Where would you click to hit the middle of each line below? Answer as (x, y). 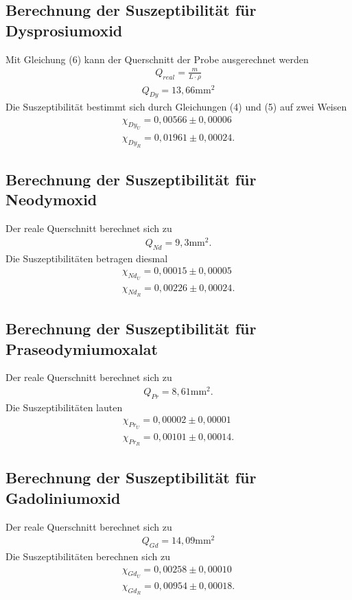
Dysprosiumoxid (64, 30)
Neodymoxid (51, 199)
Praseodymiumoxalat (82, 348)
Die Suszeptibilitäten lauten (64, 407)
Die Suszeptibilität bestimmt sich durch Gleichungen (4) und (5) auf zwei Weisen (176, 107)
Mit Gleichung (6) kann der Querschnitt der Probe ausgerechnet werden (157, 59)
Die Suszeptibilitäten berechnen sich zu (88, 556)
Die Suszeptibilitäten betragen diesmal (87, 258)
